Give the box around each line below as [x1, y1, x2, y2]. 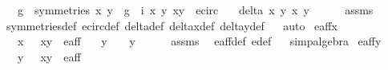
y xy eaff [17, 48, 81, 64]
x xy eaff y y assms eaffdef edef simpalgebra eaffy [17, 33, 382, 49]
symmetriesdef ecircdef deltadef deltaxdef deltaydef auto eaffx [6, 17, 337, 33]
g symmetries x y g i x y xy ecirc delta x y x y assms [17, 2, 374, 17]
